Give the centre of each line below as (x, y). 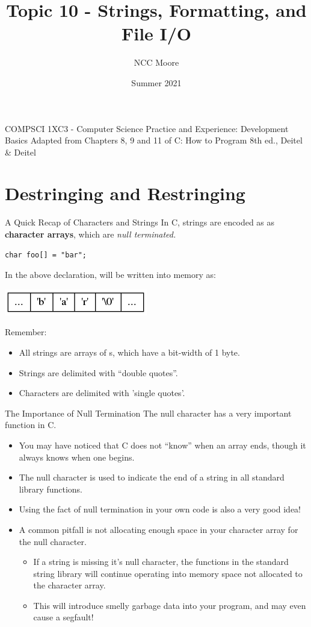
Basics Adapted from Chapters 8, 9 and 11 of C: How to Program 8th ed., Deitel (154, 140)
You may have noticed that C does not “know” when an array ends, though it (162, 445)
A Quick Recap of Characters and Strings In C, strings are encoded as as (140, 222)
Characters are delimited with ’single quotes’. (102, 393)
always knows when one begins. (77, 457)
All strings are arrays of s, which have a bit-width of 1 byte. (129, 352)
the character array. (69, 585)
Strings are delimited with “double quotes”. (98, 372)
